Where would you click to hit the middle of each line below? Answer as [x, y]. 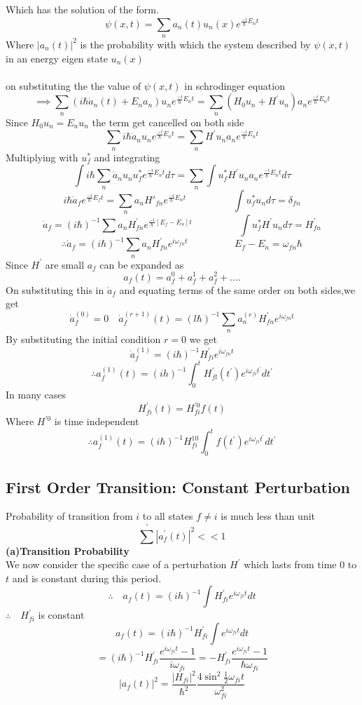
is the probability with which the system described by [195, 44]
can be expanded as [142, 264]
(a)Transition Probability [68, 550]
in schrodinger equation [235, 85]
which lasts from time [290, 564]
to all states [168, 516]
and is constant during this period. [87, 578]
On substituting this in [55, 289]
